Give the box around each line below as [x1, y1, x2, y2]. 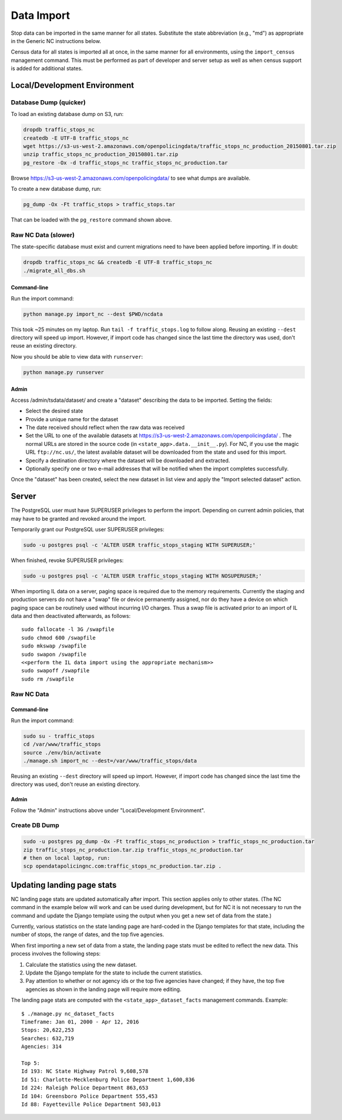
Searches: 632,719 [21, 1035, 75, 1042]
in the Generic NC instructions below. [11, 37, 101, 44]
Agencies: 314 [21, 1043, 62, 1050]
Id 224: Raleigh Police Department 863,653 [21, 1085, 149, 1091]
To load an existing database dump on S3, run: [11, 111, 124, 118]
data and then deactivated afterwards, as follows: [11, 613, 131, 620]
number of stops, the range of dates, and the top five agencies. [11, 931, 165, 938]
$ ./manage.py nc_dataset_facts [21, 1010, 115, 1017]
